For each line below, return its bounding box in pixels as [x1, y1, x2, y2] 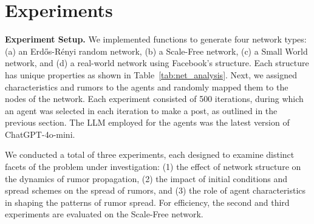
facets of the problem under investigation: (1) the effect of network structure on [5, 160, 301, 173]
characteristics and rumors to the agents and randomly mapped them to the [5, 80, 288, 93]
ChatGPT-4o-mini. [5, 127, 75, 140]
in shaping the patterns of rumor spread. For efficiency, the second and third [5, 195, 290, 208]
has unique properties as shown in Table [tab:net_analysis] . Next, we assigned [5, 68, 297, 81]
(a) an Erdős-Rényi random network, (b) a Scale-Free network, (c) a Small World [5, 44, 308, 57]
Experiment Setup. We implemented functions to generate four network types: [5, 33, 307, 46]
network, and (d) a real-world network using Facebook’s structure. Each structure [5, 56, 309, 69]
